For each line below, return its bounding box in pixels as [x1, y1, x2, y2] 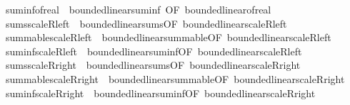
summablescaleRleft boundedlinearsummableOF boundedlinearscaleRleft [5, 30, 331, 45]
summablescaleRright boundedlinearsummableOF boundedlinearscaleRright [5, 71, 345, 86]
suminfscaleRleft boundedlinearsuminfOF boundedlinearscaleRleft [5, 43, 302, 58]
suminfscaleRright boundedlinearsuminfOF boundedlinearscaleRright [5, 85, 316, 100]
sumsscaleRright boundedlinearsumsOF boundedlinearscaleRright [5, 57, 301, 72]
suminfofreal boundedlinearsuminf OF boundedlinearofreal [5, 2, 271, 16]
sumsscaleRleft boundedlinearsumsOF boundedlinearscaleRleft [5, 16, 287, 31]
